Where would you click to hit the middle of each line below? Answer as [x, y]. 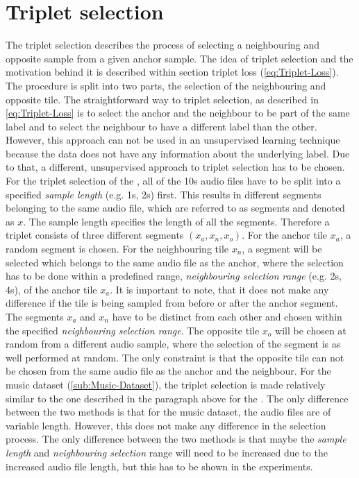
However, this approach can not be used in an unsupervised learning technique [173, 140]
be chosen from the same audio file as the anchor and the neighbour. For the [168, 371]
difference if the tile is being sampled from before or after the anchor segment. [172, 303]
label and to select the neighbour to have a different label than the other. [161, 126]
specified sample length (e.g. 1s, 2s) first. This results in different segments [164, 194]
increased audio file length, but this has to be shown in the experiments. [159, 466]
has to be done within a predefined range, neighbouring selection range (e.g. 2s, [174, 276]
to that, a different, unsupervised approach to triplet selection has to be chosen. [175, 167]
